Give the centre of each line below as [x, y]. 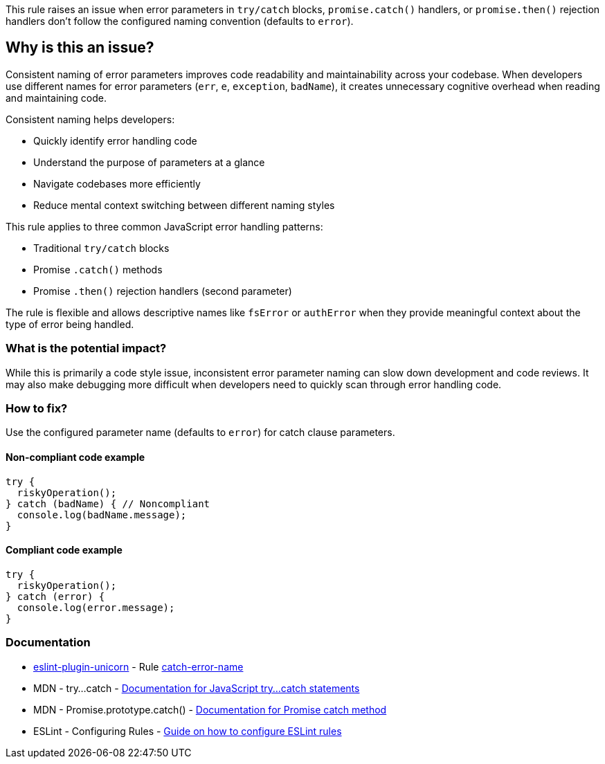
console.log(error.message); [96, 607]
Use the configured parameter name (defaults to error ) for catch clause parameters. [200, 433]
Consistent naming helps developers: [90, 119]
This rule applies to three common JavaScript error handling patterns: [164, 226]
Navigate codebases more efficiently [117, 183]
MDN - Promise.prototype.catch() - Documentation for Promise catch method [210, 709]
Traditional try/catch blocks [101, 248]
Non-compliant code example [75, 457]
